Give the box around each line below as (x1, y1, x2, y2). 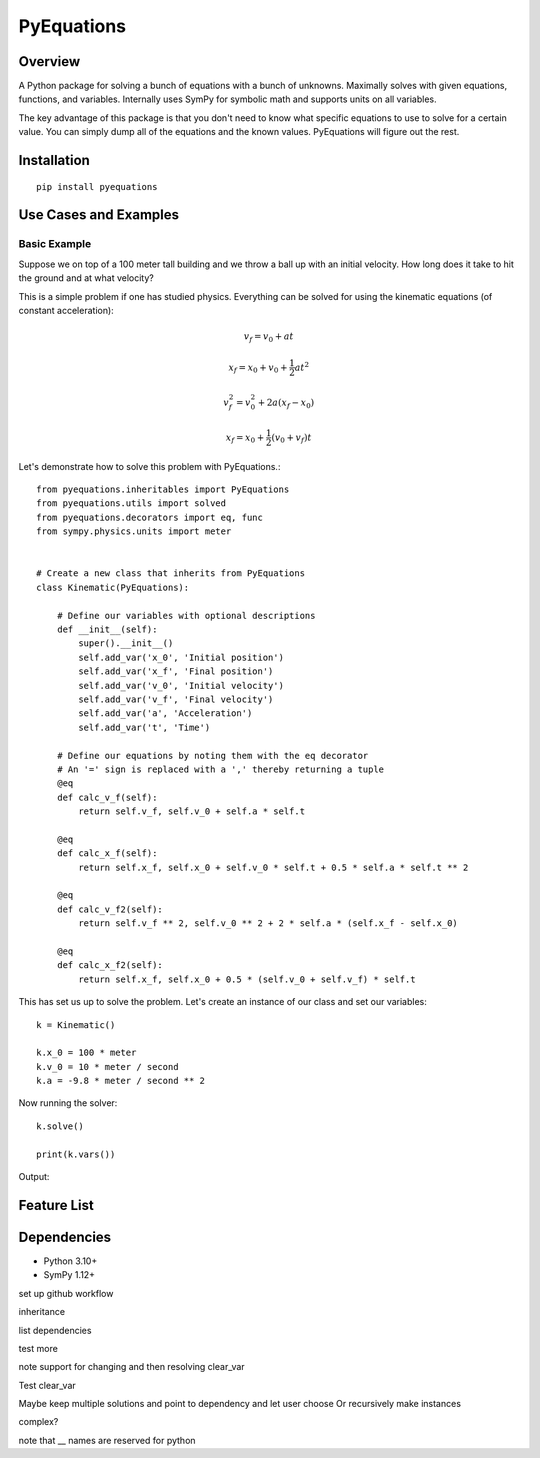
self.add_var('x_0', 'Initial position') (78, 651, 285, 663)
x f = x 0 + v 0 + (228, 361, 288, 375)
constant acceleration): (18, 304, 114, 316)
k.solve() (36, 1120, 84, 1132)
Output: (18, 1171, 50, 1183)
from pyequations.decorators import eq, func (36, 511, 264, 523)
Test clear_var (18, 1379, 77, 1391)
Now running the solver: (18, 1097, 118, 1109)
